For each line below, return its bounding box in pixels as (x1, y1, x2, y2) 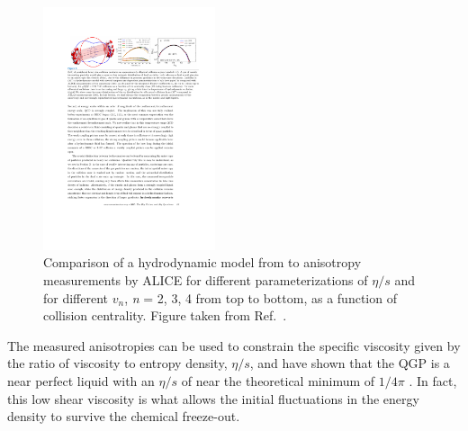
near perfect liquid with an (7, 372, 155, 390)
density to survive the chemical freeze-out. (7, 407, 240, 426)
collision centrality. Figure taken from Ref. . (43, 306, 287, 325)
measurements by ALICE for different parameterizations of (43, 271, 368, 290)
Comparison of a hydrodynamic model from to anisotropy (43, 253, 362, 272)
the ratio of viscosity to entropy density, (7, 354, 228, 373)
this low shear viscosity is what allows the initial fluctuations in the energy (7, 389, 419, 408)
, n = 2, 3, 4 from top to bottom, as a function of (124, 288, 397, 307)
